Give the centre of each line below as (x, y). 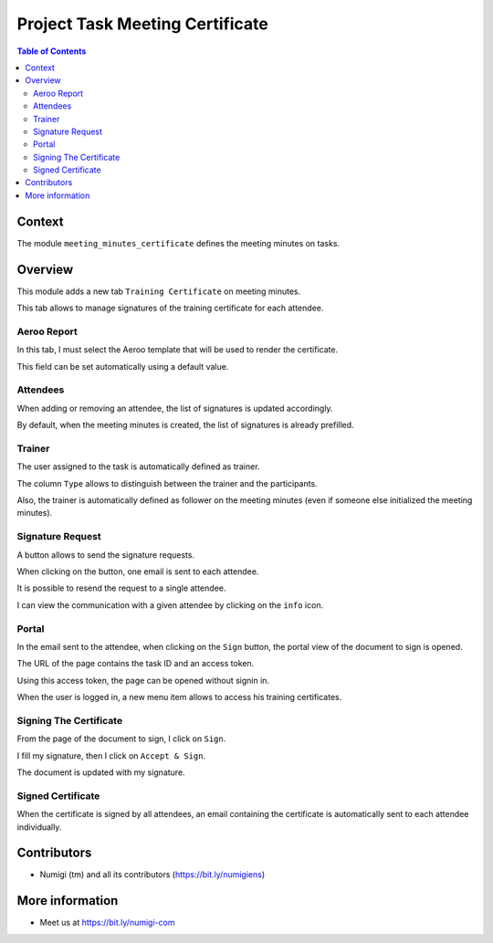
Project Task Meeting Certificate (142, 24)
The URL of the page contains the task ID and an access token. (136, 664)
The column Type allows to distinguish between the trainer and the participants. (168, 483)
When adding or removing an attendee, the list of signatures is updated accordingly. (175, 408)
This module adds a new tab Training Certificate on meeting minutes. (159, 291)
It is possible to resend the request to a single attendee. (121, 588)
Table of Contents (52, 51)
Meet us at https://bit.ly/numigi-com (107, 923)
